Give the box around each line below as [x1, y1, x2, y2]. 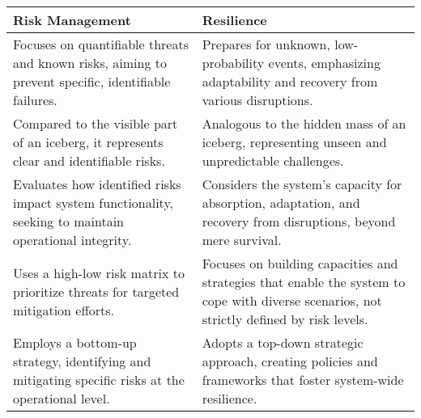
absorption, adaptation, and [202, 193, 360, 212]
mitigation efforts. [13, 300, 115, 319]
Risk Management [13, 11, 131, 29]
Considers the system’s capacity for [202, 175, 402, 193]
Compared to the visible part [13, 114, 178, 133]
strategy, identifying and [13, 352, 151, 370]
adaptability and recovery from [202, 72, 378, 91]
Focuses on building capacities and [202, 254, 398, 272]
